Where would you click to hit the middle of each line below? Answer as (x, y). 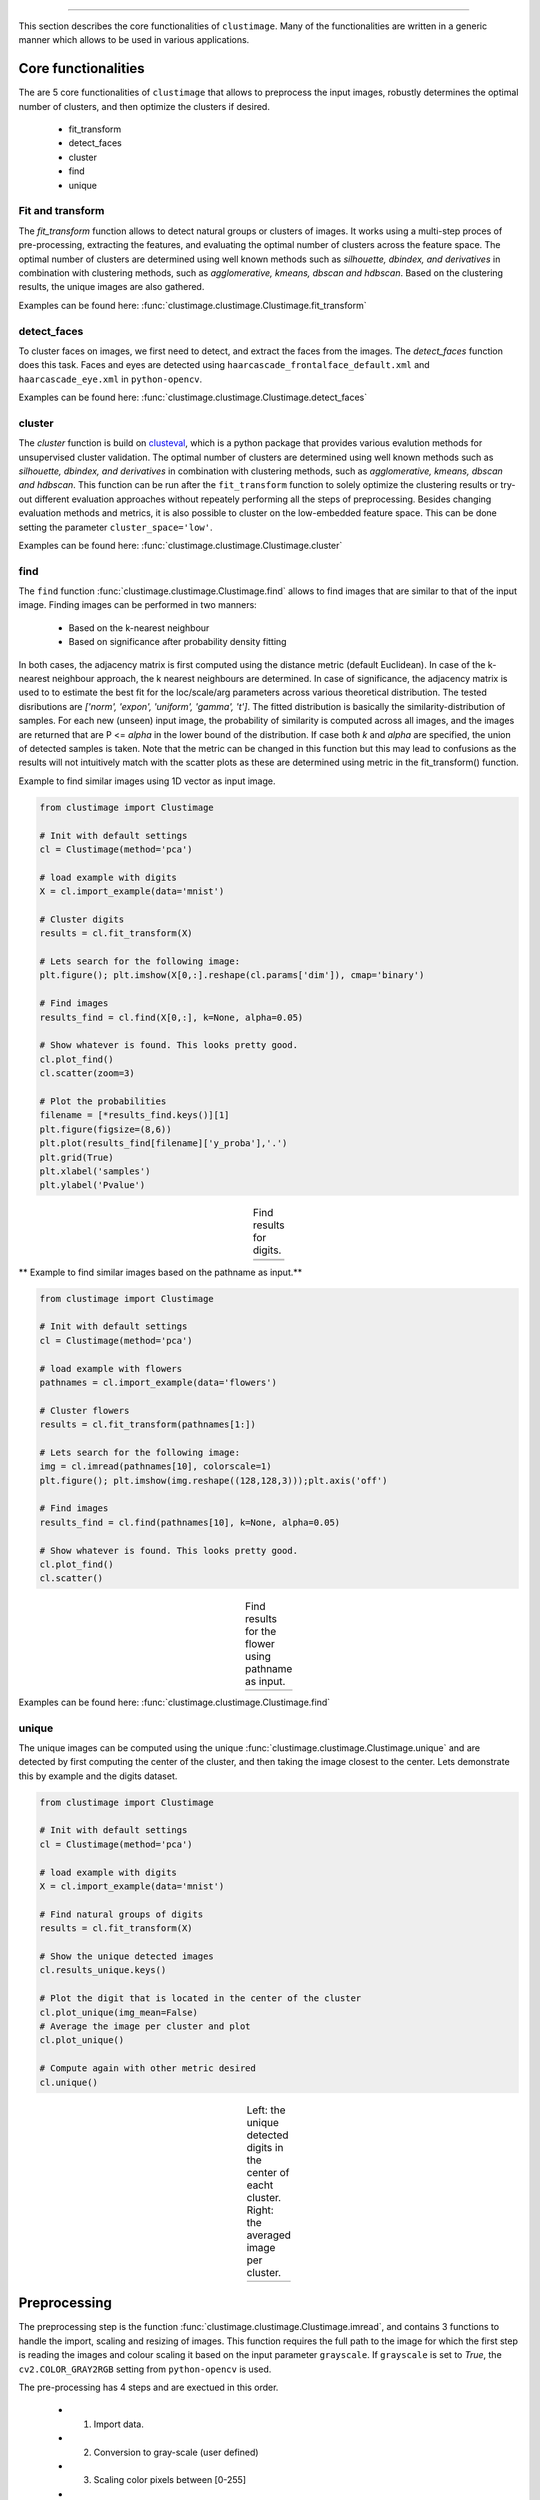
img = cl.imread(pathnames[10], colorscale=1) (155, 1466)
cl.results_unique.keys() (103, 1970)
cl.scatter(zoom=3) (87, 1073)
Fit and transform (61, 211)
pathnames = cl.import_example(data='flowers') (158, 1382)
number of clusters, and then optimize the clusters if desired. (144, 106)
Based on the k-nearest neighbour (139, 627)
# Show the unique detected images (126, 1956)
